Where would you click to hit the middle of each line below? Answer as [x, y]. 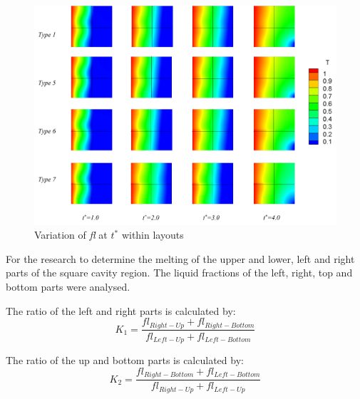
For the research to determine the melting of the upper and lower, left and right [180, 258]
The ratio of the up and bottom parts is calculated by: [125, 360]
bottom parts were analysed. [68, 286]
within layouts [153, 235]
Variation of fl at [71, 235]
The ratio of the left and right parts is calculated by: [121, 310]
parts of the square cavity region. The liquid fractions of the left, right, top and [179, 273]
